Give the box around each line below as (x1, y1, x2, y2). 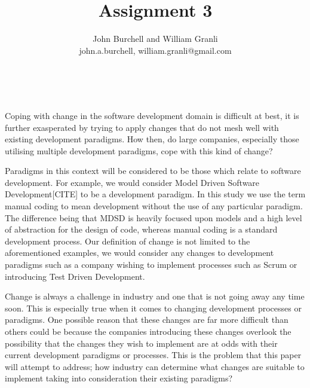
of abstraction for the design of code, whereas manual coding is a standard (5, 223, 278, 236)
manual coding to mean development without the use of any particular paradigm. (5, 200, 303, 212)
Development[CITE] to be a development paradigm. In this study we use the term (5, 188, 306, 200)
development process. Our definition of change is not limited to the (5, 234, 250, 247)
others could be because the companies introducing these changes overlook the (5, 325, 291, 337)
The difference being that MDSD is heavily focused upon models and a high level (5, 211, 302, 224)
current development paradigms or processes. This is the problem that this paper (5, 349, 302, 361)
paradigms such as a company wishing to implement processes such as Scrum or (5, 258, 297, 271)
